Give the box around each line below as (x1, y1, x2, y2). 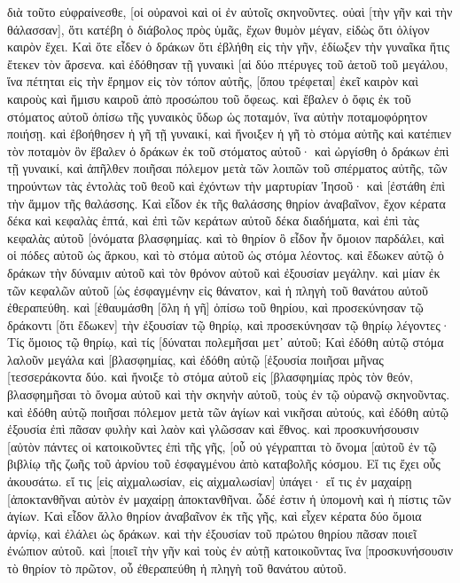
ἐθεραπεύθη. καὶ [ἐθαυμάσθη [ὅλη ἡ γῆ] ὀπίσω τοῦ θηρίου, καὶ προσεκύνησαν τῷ (7, 298, 424, 317)
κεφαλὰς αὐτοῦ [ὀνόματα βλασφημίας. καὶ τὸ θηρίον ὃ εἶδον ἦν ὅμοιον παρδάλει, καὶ (7, 228, 445, 247)
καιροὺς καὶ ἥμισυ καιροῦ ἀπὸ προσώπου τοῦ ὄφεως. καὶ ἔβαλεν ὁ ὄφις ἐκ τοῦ (7, 89, 411, 107)
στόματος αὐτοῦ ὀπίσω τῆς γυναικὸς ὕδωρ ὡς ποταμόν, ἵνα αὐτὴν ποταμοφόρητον (7, 106, 427, 125)
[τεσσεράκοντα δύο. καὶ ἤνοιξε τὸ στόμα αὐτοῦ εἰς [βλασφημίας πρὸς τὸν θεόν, (7, 367, 414, 386)
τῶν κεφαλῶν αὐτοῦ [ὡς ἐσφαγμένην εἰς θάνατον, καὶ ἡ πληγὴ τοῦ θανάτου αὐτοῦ (7, 280, 428, 299)
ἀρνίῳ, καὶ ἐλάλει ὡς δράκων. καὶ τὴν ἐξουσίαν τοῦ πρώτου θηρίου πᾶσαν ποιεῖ (7, 524, 417, 542)
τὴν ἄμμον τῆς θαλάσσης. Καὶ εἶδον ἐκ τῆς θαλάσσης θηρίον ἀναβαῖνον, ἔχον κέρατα (7, 193, 446, 212)
